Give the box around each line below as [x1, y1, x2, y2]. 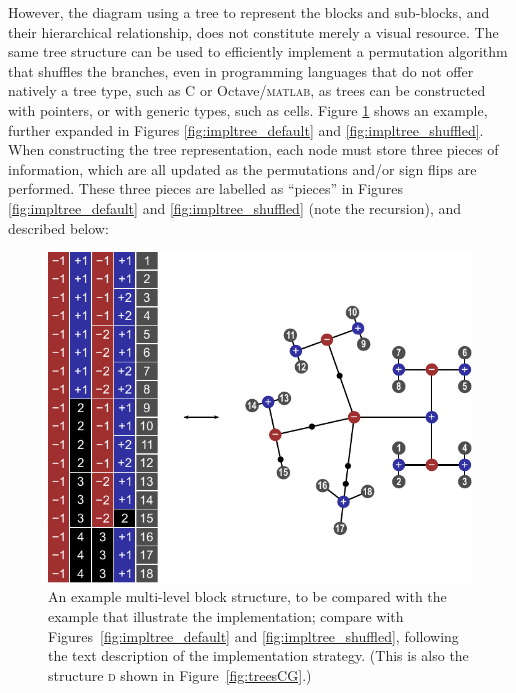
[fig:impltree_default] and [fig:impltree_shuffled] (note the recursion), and [8, 197, 462, 218]
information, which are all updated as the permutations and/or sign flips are [8, 158, 477, 179]
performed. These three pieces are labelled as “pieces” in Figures [8, 178, 404, 199]
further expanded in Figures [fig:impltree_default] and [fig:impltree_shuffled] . [8, 119, 484, 140]
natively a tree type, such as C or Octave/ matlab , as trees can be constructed [8, 80, 486, 101]
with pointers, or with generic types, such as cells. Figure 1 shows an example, [8, 99, 488, 120]
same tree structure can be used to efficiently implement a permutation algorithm [8, 41, 508, 62]
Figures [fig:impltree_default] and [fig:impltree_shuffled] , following [48, 625, 459, 646]
